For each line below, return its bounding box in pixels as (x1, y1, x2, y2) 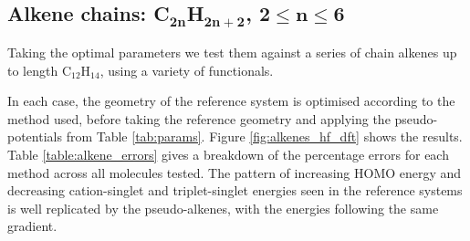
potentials (7, 127, 62, 146)
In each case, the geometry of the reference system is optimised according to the (7, 91, 455, 110)
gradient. (7, 216, 57, 236)
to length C (7, 60, 71, 79)
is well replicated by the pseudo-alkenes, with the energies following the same (7, 198, 439, 217)
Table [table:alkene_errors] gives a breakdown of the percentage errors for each (7, 144, 449, 163)
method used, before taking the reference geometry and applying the (7, 109, 391, 128)
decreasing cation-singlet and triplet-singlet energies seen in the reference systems (7, 181, 463, 200)
